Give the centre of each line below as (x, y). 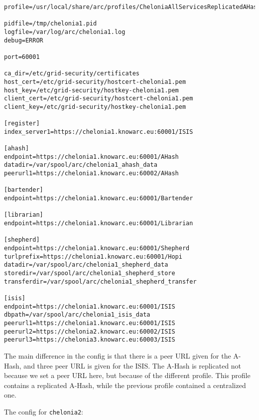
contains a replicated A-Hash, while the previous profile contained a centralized (125, 385)
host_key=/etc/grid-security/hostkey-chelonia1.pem (91, 90)
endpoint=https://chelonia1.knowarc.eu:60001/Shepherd (97, 248)
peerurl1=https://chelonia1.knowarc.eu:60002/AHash (91, 174)
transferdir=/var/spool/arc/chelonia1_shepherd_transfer (100, 281)
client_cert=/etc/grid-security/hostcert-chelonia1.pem (99, 99)
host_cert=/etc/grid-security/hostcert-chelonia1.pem (95, 82)
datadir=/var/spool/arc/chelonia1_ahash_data (81, 165)
